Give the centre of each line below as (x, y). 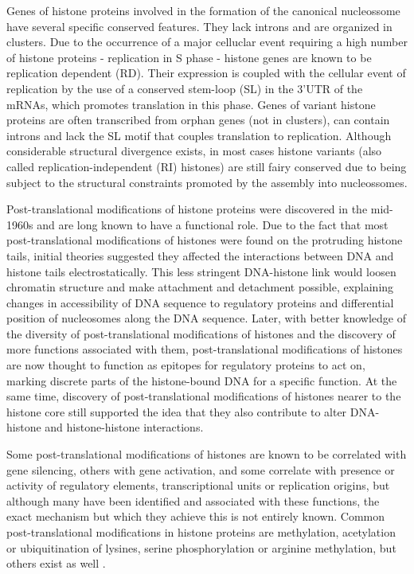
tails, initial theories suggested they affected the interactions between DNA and (200, 255)
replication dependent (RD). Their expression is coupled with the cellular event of (206, 73)
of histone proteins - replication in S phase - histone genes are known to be (189, 57)
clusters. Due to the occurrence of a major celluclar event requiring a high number (207, 42)
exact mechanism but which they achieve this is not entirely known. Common (196, 516)
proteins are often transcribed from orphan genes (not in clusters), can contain (198, 120)
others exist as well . (56, 563)
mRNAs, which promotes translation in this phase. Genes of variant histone (191, 104)
